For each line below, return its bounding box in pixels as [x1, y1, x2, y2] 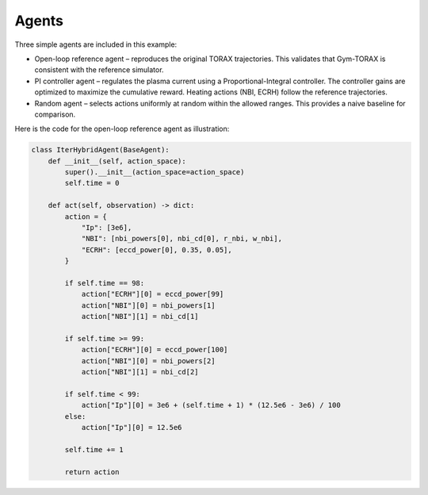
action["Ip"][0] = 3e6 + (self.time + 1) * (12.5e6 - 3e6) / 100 [81, 401, 341, 410]
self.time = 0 [64, 178, 120, 188]
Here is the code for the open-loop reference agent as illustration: [14, 124, 230, 134]
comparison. [34, 109, 76, 119]
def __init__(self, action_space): [48, 156, 186, 166]
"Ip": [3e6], [81, 223, 132, 232]
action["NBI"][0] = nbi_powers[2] [81, 356, 216, 365]
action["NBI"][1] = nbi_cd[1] [81, 312, 199, 321]
